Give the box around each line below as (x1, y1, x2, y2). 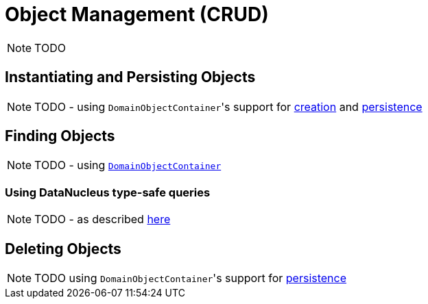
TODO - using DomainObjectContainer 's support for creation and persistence (34, 99, 423, 114)
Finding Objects (5, 127, 115, 145)
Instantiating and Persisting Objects (5, 68, 256, 86)
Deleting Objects (5, 240, 121, 257)
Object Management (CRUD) (5, 3, 269, 26)
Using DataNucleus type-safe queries (5, 185, 211, 199)
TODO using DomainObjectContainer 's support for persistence (34, 271, 347, 286)
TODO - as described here (34, 212, 171, 227)
